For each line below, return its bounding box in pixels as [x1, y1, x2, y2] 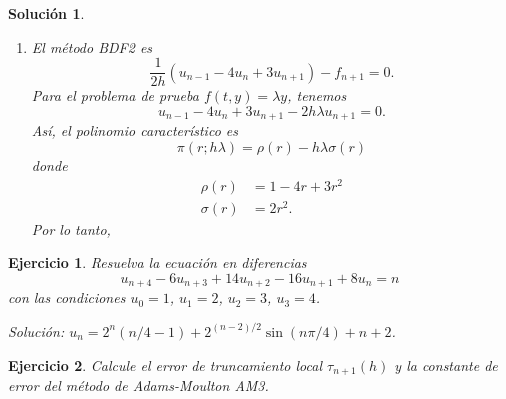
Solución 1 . [8, 3, 85, 23]
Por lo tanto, [31, 218, 111, 239]
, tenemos [287, 85, 347, 106]
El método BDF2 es [31, 36, 153, 57]
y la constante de [394, 354, 498, 375]
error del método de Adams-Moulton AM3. [8, 374, 269, 395]
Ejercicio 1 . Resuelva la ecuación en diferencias [8, 252, 307, 273]
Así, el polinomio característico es [31, 120, 238, 141]
